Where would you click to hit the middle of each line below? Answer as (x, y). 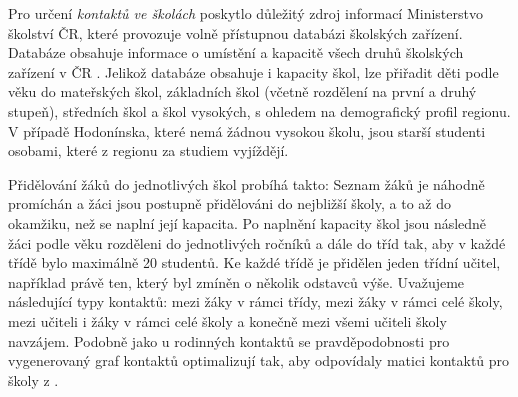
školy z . (33, 379)
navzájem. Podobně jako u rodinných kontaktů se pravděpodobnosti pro (229, 340)
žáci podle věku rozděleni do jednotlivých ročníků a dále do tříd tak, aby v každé (257, 242)
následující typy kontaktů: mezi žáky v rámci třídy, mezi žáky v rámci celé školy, (255, 301)
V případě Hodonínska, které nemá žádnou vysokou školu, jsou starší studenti (247, 130)
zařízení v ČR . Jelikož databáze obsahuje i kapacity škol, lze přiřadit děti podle (253, 71)
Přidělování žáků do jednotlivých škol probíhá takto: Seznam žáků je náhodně (246, 183)
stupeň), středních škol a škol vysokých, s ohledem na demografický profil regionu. (259, 110)
